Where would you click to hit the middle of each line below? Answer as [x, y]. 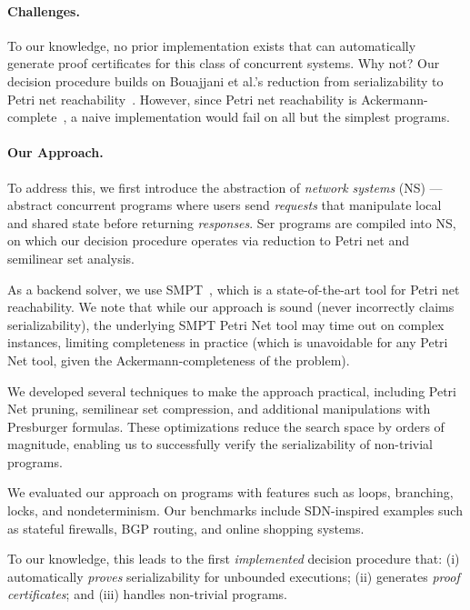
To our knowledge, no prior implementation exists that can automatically [212, 45]
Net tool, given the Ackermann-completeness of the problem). [179, 360]
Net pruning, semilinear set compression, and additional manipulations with [219, 409]
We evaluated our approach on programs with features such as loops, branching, [230, 492]
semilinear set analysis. [71, 258]
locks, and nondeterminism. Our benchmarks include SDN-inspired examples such [235, 510]
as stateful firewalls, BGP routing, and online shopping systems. [186, 528]
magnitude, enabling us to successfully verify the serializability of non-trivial [220, 444]
